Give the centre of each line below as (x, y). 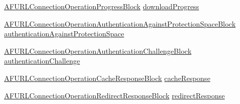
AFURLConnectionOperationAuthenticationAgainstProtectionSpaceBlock (120, 23)
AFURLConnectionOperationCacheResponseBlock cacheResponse (107, 78)
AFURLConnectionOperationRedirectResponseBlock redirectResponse (115, 95)
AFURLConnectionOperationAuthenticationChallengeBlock (98, 50)
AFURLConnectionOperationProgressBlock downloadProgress (102, 6)
